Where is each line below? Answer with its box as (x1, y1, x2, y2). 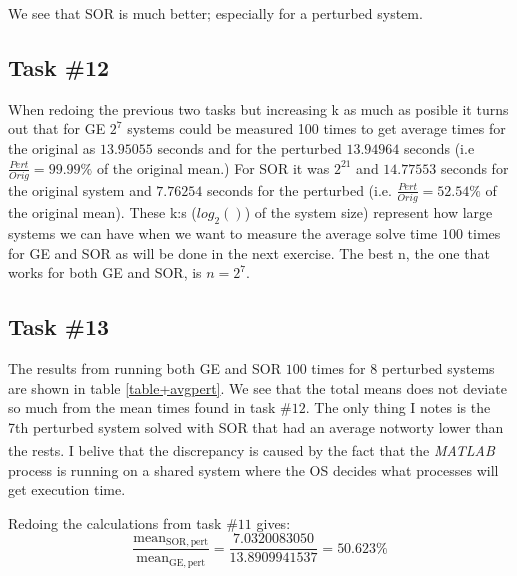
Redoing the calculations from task (8, 512, 222, 533)
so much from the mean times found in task (8, 397, 276, 418)
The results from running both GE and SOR (8, 357, 282, 378)
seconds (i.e (403, 137, 475, 158)
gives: (256, 512, 291, 533)
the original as (8, 137, 96, 158)
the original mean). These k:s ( (8, 202, 197, 223)
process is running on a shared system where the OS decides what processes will (8, 459, 499, 480)
